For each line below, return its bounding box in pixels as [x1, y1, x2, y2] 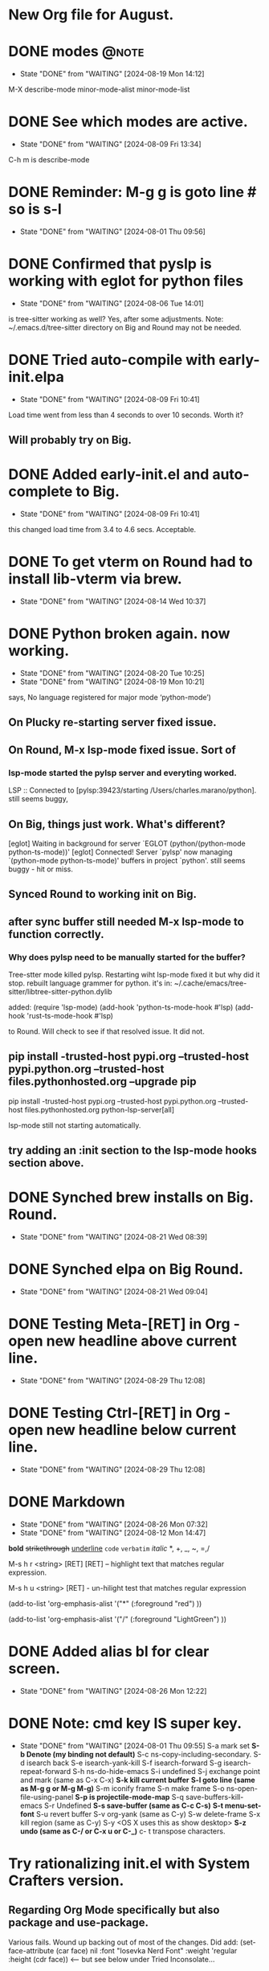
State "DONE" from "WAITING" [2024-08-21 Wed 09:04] [19, 1287, 208, 1297]
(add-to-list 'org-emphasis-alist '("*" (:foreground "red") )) [8, 1598, 202, 1608]
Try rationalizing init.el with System [8, 1854, 251, 1872]
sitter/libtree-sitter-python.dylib [8, 987, 112, 997]
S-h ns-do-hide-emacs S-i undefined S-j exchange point [71, 1766, 261, 1776]
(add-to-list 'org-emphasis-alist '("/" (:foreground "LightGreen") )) [8, 1614, 227, 1624]
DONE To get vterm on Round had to [8, 553, 253, 572]
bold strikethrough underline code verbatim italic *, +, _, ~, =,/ [8, 1543, 210, 1553]
